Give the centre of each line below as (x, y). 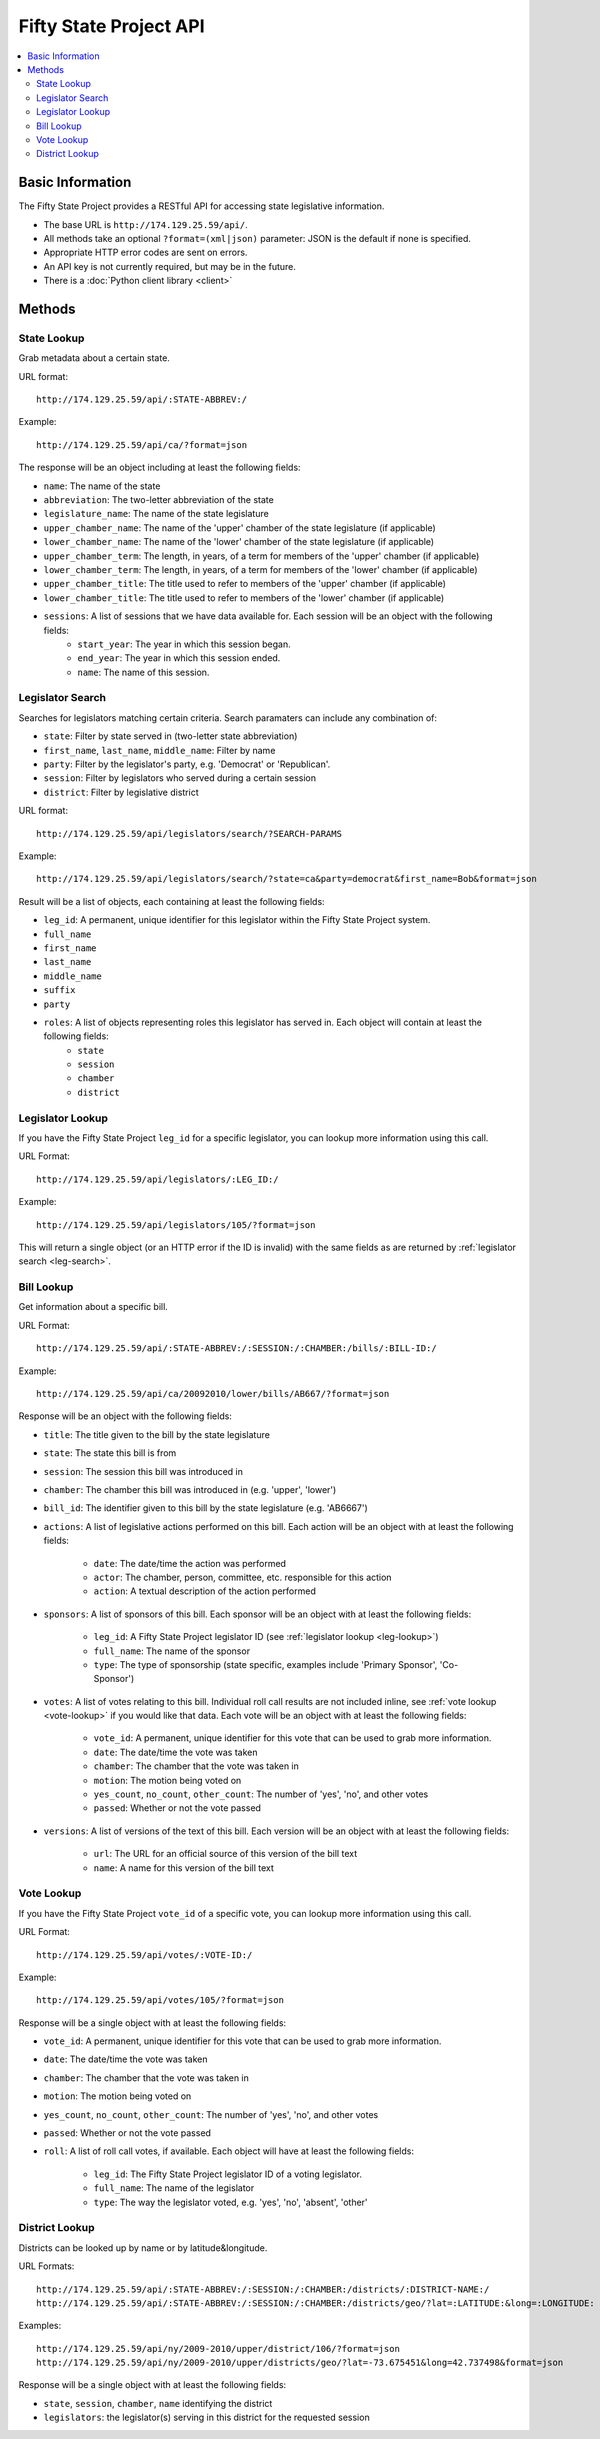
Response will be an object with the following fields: (125, 1416)
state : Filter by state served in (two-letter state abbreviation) (170, 736)
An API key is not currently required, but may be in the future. (170, 266)
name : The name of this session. (143, 672)
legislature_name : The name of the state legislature (156, 514)
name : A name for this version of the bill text (184, 1867)
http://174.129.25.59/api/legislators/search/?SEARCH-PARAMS (189, 833)
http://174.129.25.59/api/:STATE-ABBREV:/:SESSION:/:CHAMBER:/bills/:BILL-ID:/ (236, 1348)
